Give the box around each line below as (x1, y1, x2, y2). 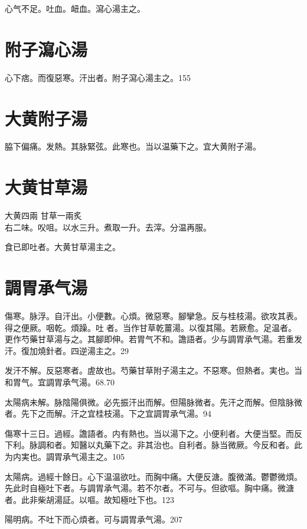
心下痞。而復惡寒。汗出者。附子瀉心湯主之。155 (5, 71, 191, 83)
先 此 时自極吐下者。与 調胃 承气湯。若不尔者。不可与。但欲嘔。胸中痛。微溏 (5, 482, 294, 494)
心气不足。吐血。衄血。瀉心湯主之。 (5, 2, 145, 14)
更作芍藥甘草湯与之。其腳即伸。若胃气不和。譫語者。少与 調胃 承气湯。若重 (5, 333, 294, 345)
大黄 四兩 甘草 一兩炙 (5, 209, 82, 222)
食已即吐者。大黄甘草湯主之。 (5, 241, 120, 253)
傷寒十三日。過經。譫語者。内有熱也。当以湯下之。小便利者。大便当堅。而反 (5, 427, 302, 439)
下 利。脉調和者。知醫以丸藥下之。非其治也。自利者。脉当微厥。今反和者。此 (5, 439, 302, 451)
